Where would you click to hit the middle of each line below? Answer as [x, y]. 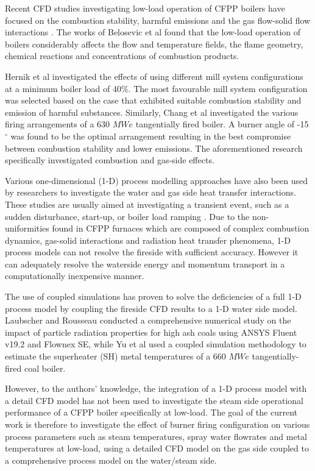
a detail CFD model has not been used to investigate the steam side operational [154, 400]
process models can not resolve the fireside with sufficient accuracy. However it [152, 252]
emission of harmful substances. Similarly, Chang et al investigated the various [152, 112]
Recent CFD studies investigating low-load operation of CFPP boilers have [145, 8]
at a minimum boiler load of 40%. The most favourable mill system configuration [156, 88]
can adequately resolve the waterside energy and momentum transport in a [145, 264]
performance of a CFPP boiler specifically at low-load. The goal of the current [151, 412]
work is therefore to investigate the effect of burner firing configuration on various [157, 424]
